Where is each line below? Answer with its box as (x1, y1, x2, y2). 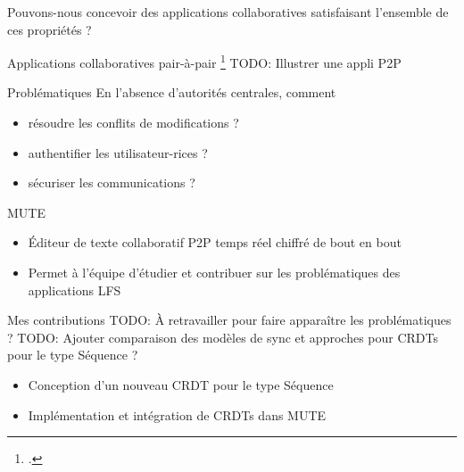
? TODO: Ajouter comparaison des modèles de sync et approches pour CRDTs (7, 327, 438, 346)
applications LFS (28, 280, 121, 299)
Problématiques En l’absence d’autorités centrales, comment (7, 83, 336, 102)
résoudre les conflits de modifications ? (28, 113, 239, 132)
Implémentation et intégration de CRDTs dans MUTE (28, 405, 327, 424)
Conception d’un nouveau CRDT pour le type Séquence (28, 375, 334, 393)
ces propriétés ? (7, 20, 92, 38)
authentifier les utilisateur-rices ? (28, 143, 208, 161)
